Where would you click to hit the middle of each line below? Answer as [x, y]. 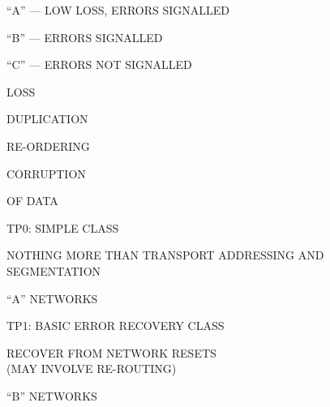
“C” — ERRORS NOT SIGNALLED [99, 64]
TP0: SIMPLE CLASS [63, 227]
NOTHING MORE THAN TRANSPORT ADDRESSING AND [165, 255]
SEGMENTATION [54, 270]
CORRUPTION [46, 173]
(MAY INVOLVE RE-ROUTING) [92, 368]
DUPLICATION [47, 119]
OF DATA [32, 201]
